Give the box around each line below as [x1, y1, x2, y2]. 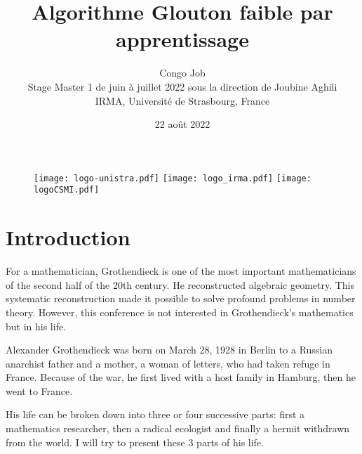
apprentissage [116, 25, 249, 53]
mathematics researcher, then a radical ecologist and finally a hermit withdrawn [6, 421, 350, 436]
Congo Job [159, 65, 206, 80]
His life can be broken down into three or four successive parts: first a [6, 407, 305, 422]
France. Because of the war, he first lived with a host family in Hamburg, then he [6, 370, 356, 384]
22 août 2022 [154, 117, 210, 131]
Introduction [6, 223, 130, 252]
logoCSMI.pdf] [34, 185, 100, 195]
